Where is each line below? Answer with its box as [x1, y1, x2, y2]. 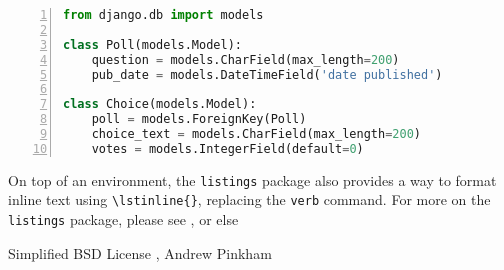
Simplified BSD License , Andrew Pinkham [8, 242, 272, 263]
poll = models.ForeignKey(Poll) [91, 112, 307, 127]
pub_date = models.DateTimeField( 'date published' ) [91, 67, 443, 82]
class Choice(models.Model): [63, 97, 257, 112]
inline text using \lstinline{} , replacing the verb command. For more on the [8, 189, 491, 210]
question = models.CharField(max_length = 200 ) [91, 52, 400, 67]
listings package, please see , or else [8, 209, 239, 230]
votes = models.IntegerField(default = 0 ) [91, 141, 364, 156]
